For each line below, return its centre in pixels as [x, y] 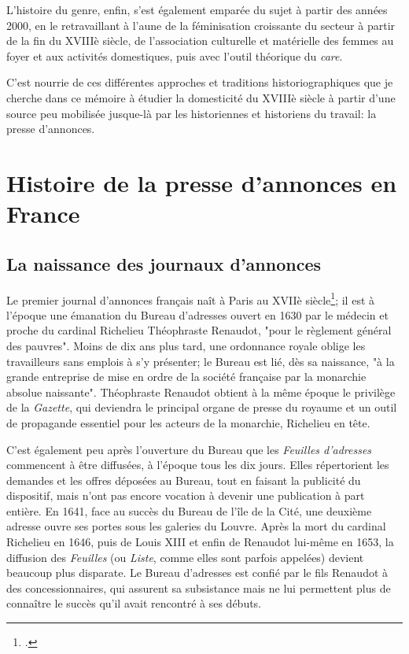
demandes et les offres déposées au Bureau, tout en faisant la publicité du [184, 480]
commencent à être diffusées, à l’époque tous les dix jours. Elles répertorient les [198, 465]
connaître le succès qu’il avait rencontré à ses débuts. [134, 603]
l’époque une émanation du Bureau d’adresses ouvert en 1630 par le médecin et [197, 314]
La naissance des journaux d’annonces [164, 263]
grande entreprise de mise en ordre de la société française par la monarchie [186, 377]
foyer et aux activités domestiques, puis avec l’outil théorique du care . [175, 55]
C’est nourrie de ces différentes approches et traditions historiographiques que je [200, 82]
